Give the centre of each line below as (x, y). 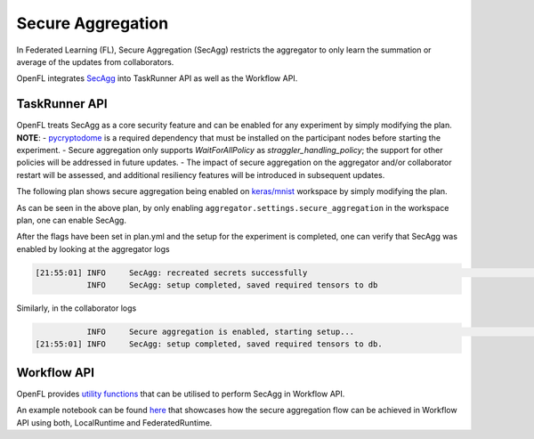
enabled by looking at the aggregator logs (93, 248)
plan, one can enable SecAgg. (71, 220)
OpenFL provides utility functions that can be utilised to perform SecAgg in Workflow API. (181, 394)
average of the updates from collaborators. (95, 61)
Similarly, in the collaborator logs (77, 308)
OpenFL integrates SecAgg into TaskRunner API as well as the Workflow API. (157, 78)
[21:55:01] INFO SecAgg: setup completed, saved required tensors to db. (209, 344)
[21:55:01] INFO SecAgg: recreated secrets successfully (171, 272)
